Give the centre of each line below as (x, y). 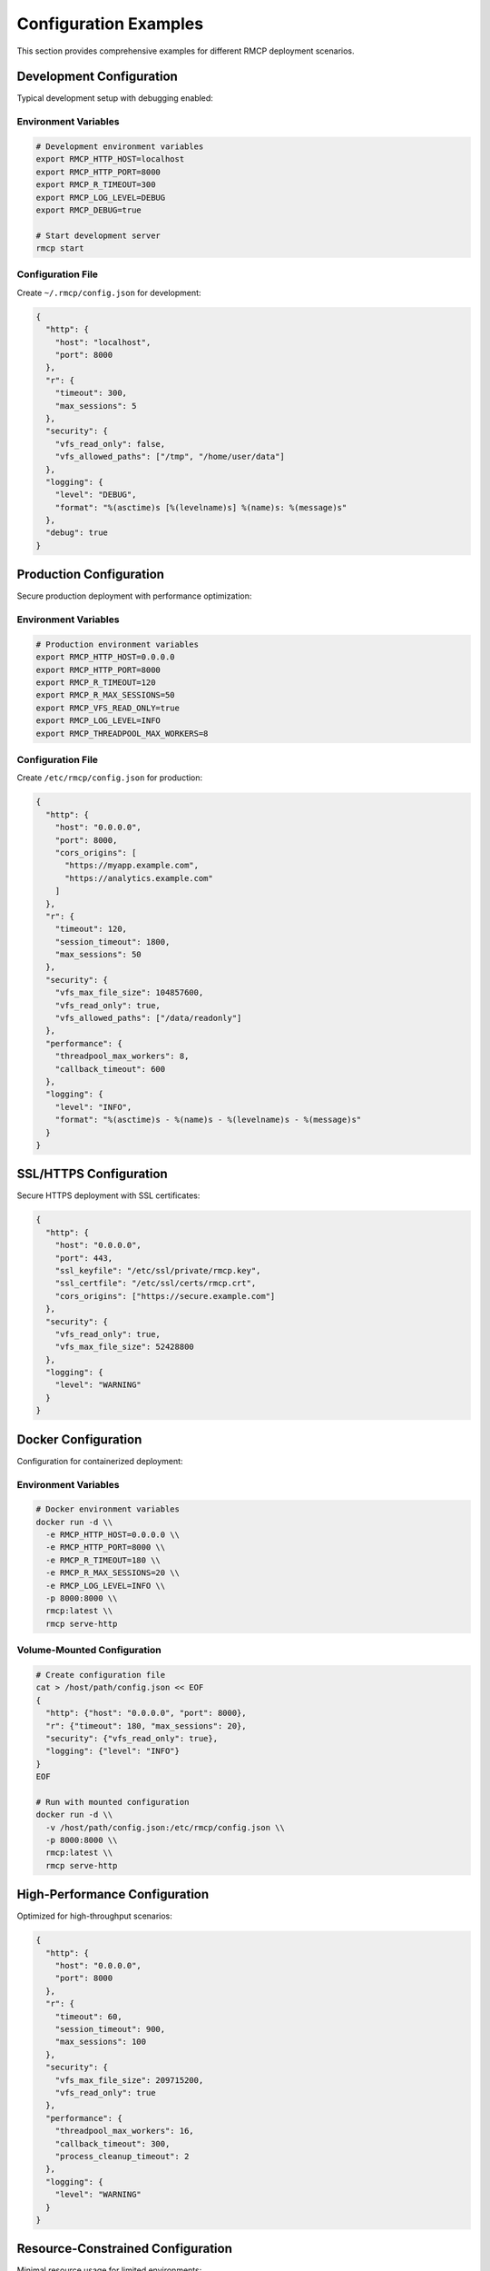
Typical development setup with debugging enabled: (115, 98)
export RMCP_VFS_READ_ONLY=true (108, 708)
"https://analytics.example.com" (139, 878)
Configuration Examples (110, 24)
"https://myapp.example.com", (132, 866)
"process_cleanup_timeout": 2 (122, 2156)
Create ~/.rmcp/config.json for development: (109, 293)
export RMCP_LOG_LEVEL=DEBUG (101, 197)
